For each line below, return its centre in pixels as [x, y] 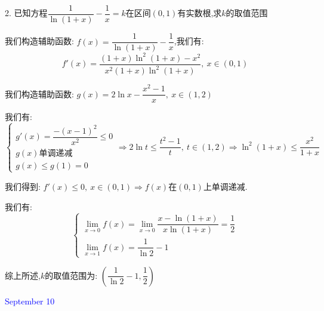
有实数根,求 [200, 13]
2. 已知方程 [26, 13]
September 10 [30, 301]
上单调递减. [225, 186]
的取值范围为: [71, 275]
